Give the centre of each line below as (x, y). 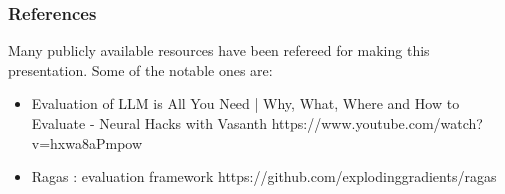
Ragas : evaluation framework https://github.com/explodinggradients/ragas (264, 176)
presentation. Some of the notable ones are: (140, 69)
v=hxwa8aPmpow (87, 142)
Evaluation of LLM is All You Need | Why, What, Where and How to (245, 103)
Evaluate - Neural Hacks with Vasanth (149, 123)
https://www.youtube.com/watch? (377, 123)
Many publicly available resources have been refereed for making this (219, 50)
